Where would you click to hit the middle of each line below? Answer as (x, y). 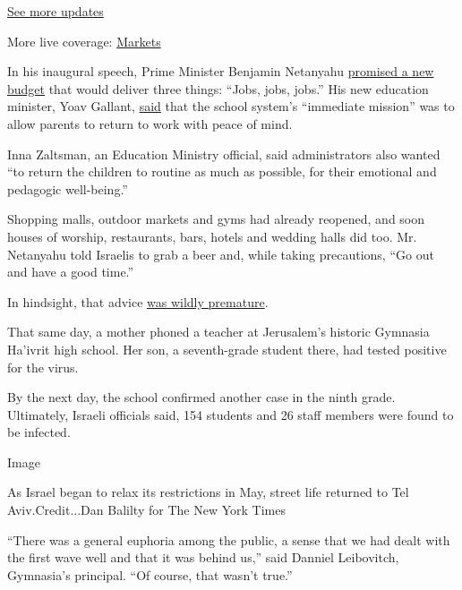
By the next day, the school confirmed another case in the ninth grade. (201, 397)
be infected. (39, 432)
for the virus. (43, 367)
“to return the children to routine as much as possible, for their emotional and (222, 171)
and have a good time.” (71, 272)
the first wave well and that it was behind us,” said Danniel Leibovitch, (203, 557)
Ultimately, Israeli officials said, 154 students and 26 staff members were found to (231, 414)
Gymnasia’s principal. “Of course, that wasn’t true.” (150, 574)
